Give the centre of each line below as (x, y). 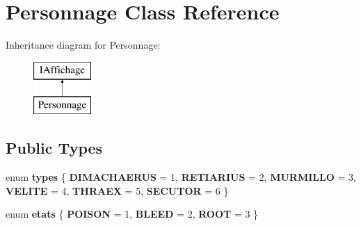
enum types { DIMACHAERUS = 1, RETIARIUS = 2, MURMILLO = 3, (181, 177)
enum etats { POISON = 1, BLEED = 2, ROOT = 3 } (132, 214)
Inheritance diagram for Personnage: (83, 45)
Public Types (54, 148)
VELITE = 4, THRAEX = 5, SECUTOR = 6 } (117, 190)
